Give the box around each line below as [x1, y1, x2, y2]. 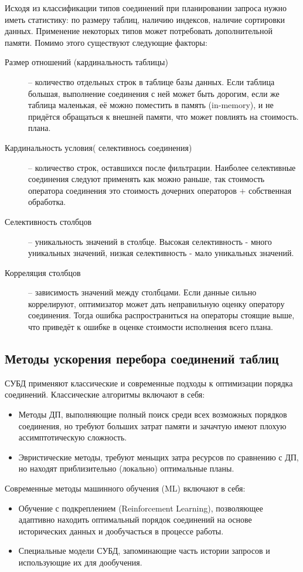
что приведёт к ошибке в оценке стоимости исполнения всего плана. [28, 321, 273, 333]
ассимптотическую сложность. [18, 431, 127, 443]
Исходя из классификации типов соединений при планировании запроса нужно [5, 2, 287, 14]
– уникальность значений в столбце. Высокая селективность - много [28, 235, 272, 247]
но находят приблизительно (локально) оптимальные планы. [18, 462, 234, 475]
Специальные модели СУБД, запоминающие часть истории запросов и [18, 544, 270, 557]
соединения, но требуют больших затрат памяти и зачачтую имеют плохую [18, 419, 287, 432]
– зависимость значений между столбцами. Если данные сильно [28, 286, 257, 298]
